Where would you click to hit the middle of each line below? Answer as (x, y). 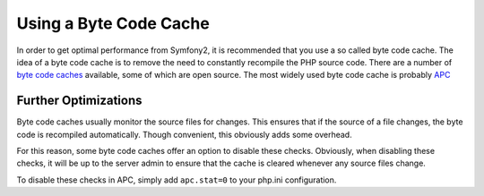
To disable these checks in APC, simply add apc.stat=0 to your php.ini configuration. (177, 180)
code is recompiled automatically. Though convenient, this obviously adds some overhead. (185, 134)
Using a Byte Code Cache (113, 23)
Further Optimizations (79, 101)
